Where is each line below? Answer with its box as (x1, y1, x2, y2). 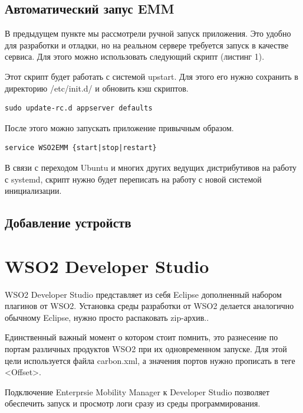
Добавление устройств (5, 213, 131, 232)
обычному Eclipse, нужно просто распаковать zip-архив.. (5, 311, 209, 323)
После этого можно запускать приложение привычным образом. (5, 121, 234, 134)
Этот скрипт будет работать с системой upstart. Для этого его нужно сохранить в (5, 70, 298, 82)
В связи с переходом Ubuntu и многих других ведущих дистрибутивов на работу (5, 161, 297, 173)
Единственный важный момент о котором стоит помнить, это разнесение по (5, 331, 278, 343)
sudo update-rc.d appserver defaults (5, 104, 153, 113)
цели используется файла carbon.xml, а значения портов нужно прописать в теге (5, 354, 295, 366)
